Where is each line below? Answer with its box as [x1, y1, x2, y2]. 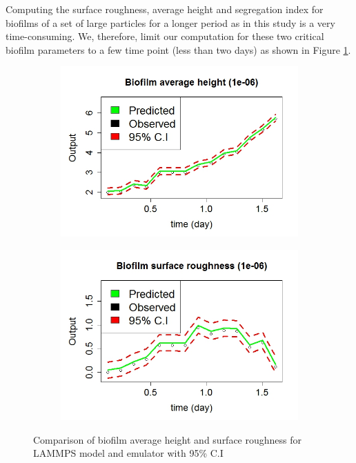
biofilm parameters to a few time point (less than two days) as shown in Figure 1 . [6, 42, 351, 57]
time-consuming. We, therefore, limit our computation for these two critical [6, 29, 324, 43]
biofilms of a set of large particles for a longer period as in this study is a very [6, 15, 335, 30]
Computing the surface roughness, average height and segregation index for [6, 2, 324, 16]
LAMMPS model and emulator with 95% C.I [33, 446, 224, 460]
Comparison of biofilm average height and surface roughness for [33, 432, 302, 446]
